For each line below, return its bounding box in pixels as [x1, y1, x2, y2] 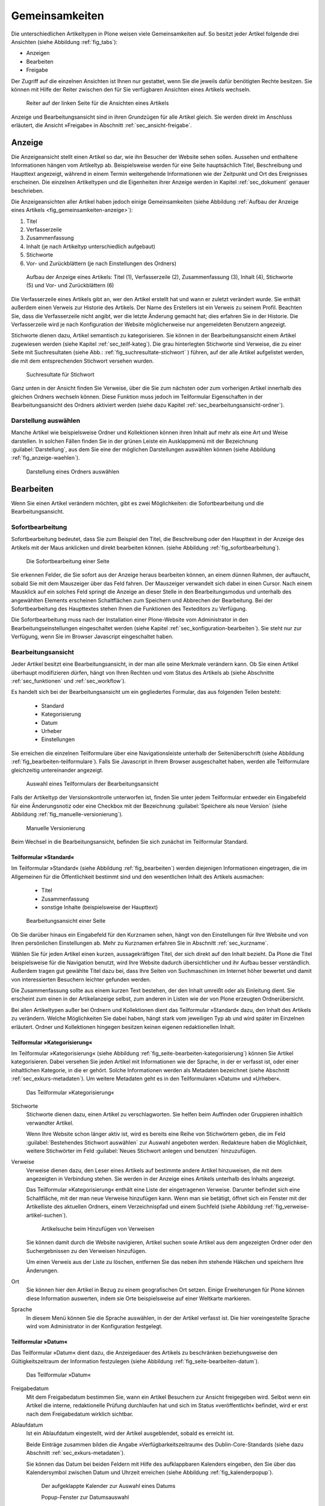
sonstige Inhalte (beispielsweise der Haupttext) [41, 904, 158, 911]
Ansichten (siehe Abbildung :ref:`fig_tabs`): [11, 38, 118, 45]
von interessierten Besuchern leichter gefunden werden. [11, 976, 152, 983]
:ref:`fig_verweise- [264, 1203, 309, 1210]
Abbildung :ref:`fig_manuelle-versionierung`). [11, 811, 123, 818]
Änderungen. [26, 1267, 59, 1274]
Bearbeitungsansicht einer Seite [26, 917, 106, 925]
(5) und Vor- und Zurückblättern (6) [26, 282, 114, 289]
